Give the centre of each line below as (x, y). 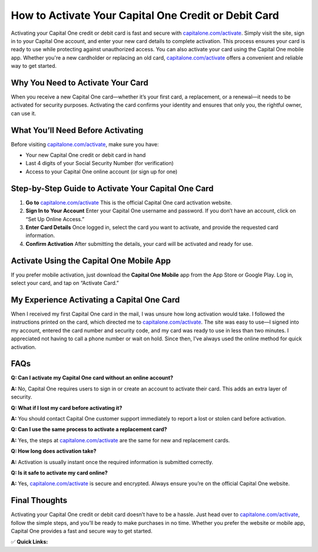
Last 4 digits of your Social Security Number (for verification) (100, 163)
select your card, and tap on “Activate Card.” (65, 283)
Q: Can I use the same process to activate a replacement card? (89, 429)
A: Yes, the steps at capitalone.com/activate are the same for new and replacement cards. (120, 440)
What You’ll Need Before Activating (77, 130)
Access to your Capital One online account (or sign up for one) (102, 172)
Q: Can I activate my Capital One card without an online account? (92, 378)
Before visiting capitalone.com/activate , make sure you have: (85, 144)
